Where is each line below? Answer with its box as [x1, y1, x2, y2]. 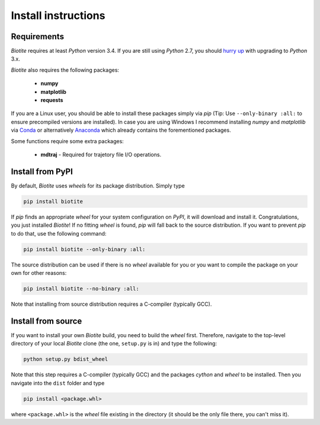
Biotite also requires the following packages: [11, 66, 120, 74]
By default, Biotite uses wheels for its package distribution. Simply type [11, 182, 185, 189]
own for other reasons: [11, 269, 67, 276]
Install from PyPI [11, 166, 73, 176]
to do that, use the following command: [11, 230, 107, 237]
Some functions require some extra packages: [11, 137, 124, 145]
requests [40, 97, 63, 104]
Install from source [11, 316, 82, 326]
